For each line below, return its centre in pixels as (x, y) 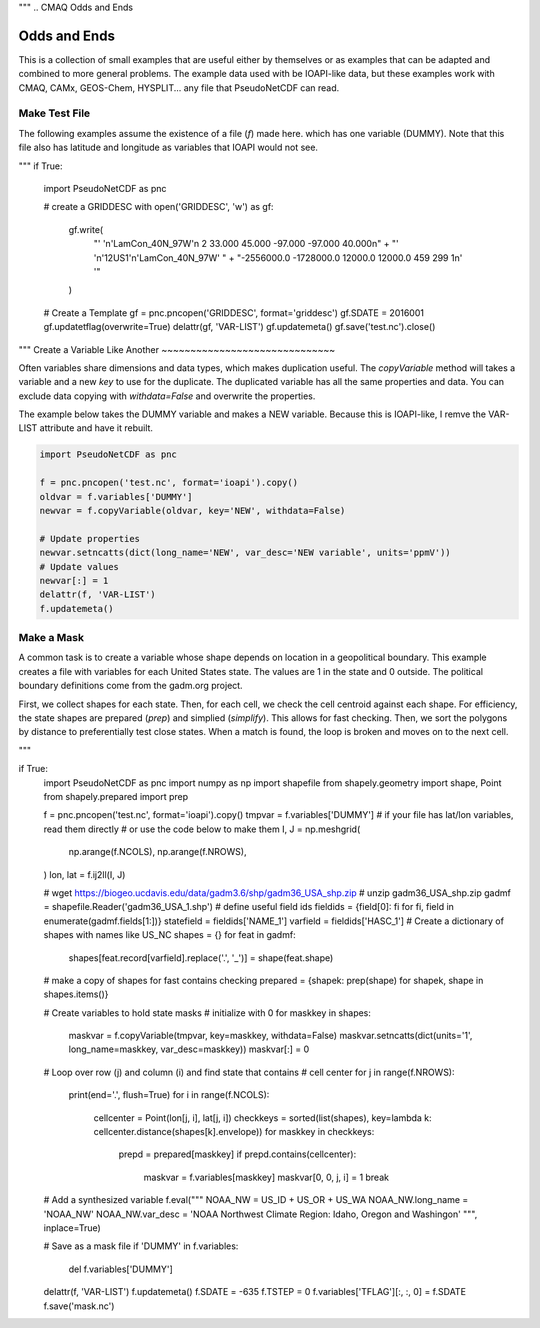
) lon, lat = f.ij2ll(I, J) (84, 874)
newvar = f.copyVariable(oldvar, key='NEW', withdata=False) (192, 511)
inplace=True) (72, 1227)
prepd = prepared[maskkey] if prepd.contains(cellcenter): (237, 1154)
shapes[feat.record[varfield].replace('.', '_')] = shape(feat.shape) (201, 957)
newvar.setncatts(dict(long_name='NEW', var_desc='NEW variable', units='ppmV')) (245, 553)
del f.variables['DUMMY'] (121, 1269)
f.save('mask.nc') (79, 1306)
